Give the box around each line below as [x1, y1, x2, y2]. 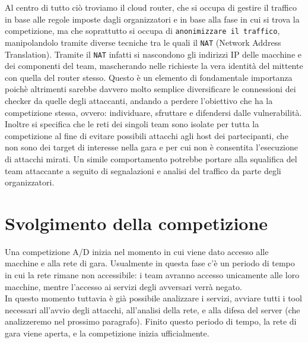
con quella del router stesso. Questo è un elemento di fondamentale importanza [5, 71, 293, 83]
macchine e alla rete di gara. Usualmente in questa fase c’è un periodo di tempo [5, 257, 295, 269]
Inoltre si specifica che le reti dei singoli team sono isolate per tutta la [5, 118, 259, 130]
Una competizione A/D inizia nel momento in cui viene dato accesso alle [5, 245, 269, 257]
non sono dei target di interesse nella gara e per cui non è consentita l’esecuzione [5, 141, 298, 153]
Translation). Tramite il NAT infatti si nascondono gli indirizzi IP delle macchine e [5, 48, 301, 60]
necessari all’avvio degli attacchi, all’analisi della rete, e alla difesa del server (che [5, 303, 300, 316]
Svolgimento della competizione [5, 210, 268, 235]
